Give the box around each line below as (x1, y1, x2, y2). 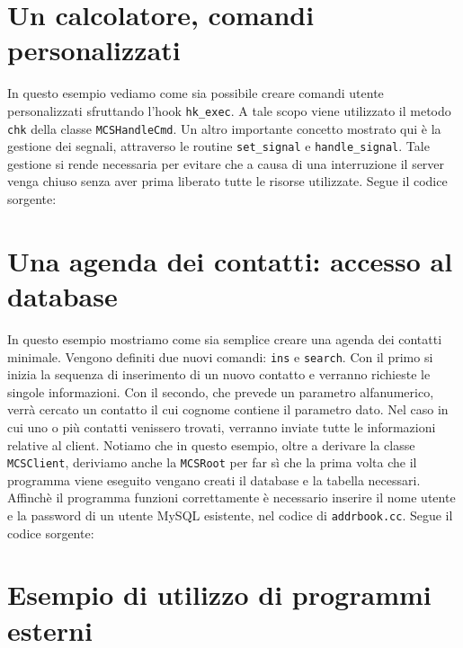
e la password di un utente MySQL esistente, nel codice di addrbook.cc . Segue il (7, 506, 453, 525)
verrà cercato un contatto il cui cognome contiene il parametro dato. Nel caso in (7, 400, 449, 419)
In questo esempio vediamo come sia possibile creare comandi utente (7, 84, 384, 102)
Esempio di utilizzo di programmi (7, 576, 432, 613)
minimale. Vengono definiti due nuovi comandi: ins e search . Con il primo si (7, 347, 433, 366)
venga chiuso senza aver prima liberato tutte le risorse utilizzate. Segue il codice (7, 172, 448, 191)
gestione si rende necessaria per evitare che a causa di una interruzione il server (7, 154, 445, 173)
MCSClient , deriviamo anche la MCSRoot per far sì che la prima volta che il (7, 453, 417, 472)
